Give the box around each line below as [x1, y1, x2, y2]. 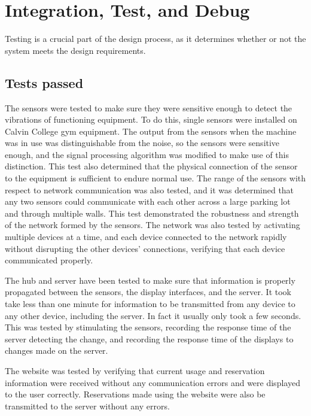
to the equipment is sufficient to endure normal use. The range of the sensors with [5, 172, 306, 184]
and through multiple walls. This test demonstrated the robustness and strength [5, 207, 299, 219]
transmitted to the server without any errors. [5, 399, 170, 412]
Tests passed [5, 73, 84, 92]
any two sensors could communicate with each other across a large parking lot [5, 195, 291, 208]
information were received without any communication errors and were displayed [5, 376, 300, 388]
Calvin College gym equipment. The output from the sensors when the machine [5, 125, 297, 137]
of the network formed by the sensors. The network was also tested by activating [5, 218, 300, 231]
